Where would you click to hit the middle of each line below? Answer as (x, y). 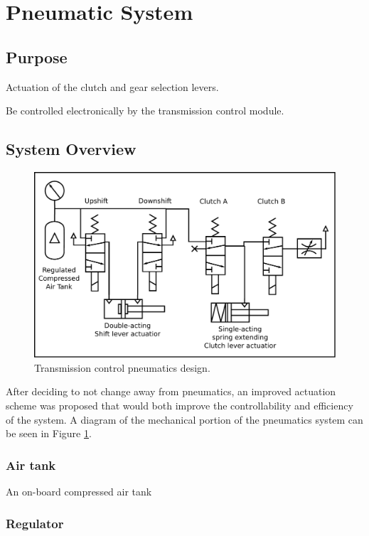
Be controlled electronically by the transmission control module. (145, 111)
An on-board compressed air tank (79, 492)
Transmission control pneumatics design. (122, 367)
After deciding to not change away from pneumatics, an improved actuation (171, 391)
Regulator (35, 523)
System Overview (71, 149)
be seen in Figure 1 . (49, 433)
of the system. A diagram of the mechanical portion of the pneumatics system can (184, 419)
